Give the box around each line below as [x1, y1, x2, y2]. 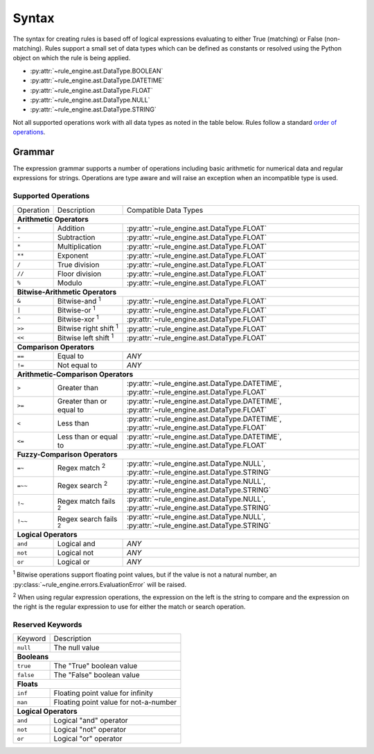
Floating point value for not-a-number [53, 697, 177, 707]
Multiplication [57, 241, 102, 251]
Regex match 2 [57, 462, 106, 473]
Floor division [57, 269, 102, 279]
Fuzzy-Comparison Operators [17, 450, 118, 459]
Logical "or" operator [53, 734, 123, 744]
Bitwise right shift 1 [57, 322, 119, 333]
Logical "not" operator [53, 725, 127, 735]
